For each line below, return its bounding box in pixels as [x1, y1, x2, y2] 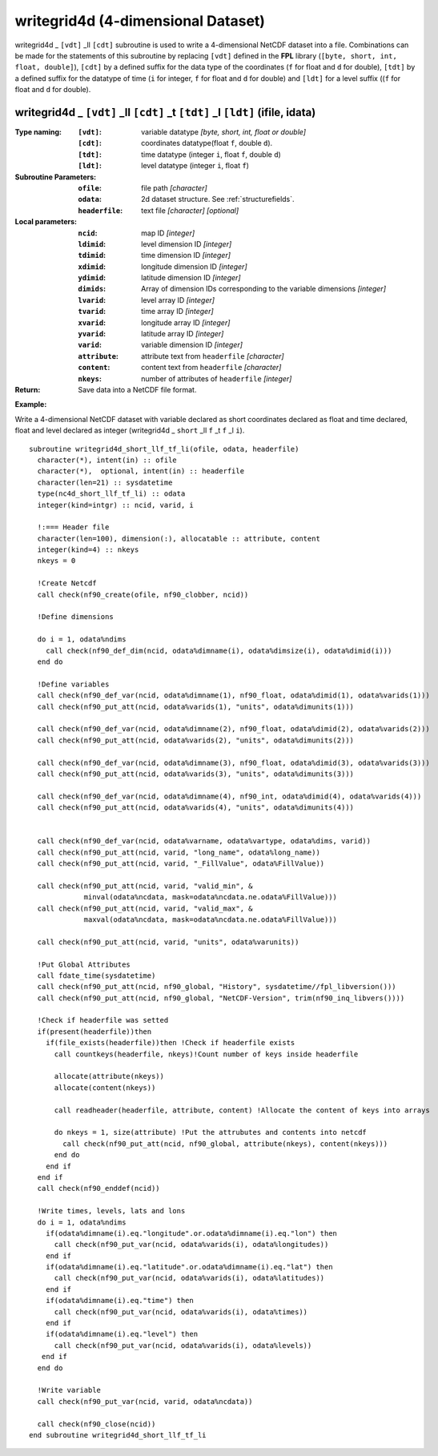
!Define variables [37, 679, 110, 689]
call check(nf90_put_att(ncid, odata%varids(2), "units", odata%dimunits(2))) [37, 735, 355, 745]
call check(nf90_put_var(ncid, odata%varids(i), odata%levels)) [54, 1341, 312, 1349]
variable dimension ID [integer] [141, 340, 243, 350]
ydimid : [78, 273, 106, 283]
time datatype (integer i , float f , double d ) [141, 149, 282, 159]
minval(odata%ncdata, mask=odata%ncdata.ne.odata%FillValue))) [83, 893, 338, 902]
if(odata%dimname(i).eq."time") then [45, 1296, 194, 1305]
